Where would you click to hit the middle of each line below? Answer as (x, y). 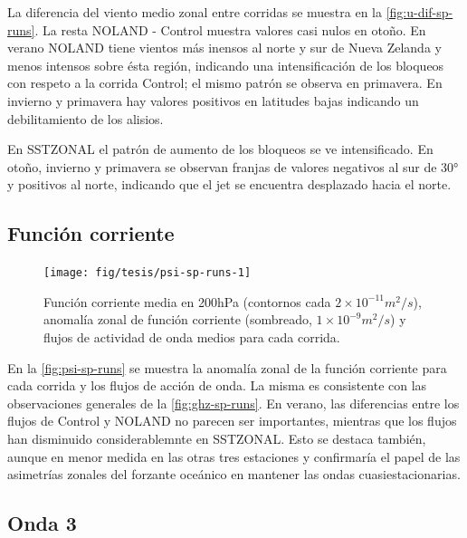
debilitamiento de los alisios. (86, 118)
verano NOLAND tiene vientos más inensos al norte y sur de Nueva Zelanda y (224, 48)
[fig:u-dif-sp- (419, 12)
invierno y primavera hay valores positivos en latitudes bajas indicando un (213, 100)
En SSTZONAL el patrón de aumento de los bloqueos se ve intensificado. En (220, 149)
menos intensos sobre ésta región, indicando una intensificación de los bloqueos (226, 65)
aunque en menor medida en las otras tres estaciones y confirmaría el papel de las (234, 456)
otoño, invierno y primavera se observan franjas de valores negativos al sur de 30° (233, 166)
